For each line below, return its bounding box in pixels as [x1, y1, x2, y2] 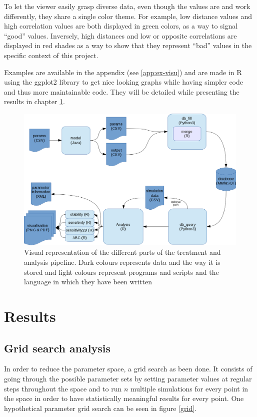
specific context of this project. [4, 50, 98, 60]
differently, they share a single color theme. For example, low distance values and [4, 11, 252, 21]
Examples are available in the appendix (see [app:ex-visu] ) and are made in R [4, 67, 242, 77]
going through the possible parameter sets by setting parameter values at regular [4, 373, 252, 383]
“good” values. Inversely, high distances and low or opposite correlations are [4, 30, 237, 41]
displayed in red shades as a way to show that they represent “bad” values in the [4, 40, 252, 51]
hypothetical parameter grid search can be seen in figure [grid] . [4, 402, 197, 413]
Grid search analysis [4, 340, 111, 355]
